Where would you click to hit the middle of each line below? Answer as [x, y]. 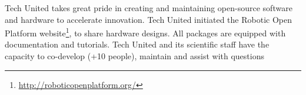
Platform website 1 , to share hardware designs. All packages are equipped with [145, 32]
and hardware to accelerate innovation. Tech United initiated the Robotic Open [148, 19]
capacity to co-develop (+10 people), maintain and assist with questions [134, 56]
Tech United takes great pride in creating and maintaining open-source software [149, 8]
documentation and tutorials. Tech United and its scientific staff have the [137, 44]
